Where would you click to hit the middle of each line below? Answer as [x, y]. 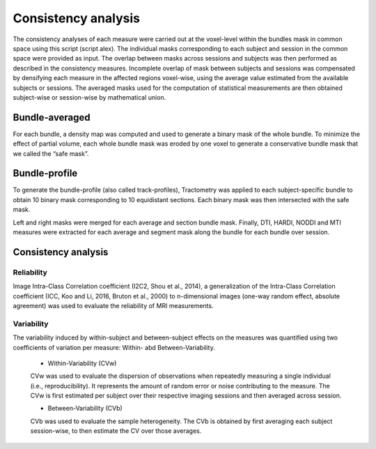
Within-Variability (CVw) [82, 363]
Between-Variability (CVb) [85, 409]
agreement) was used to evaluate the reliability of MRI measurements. [113, 305]
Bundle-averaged [52, 117]
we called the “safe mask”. [51, 153]
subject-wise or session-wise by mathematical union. [89, 97]
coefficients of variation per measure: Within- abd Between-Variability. [114, 347]
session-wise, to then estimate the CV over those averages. [116, 431]
